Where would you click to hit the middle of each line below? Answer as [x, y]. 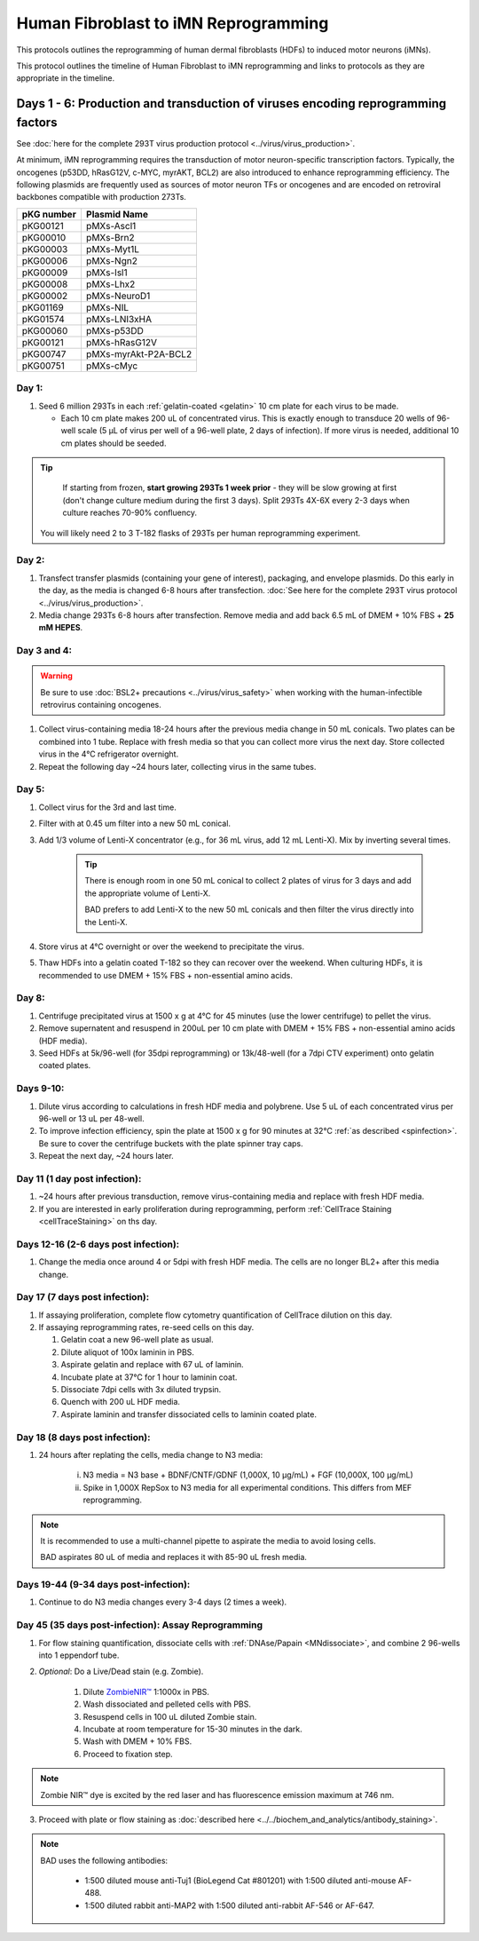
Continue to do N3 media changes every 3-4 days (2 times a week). [163, 1602]
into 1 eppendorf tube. [79, 1655]
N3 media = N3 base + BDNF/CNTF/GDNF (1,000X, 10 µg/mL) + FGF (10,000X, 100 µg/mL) [248, 1475]
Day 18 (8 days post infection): [83, 1437]
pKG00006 [45, 260]
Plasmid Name [117, 214]
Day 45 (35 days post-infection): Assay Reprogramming [140, 1625]
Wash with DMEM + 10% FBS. [137, 1741]
